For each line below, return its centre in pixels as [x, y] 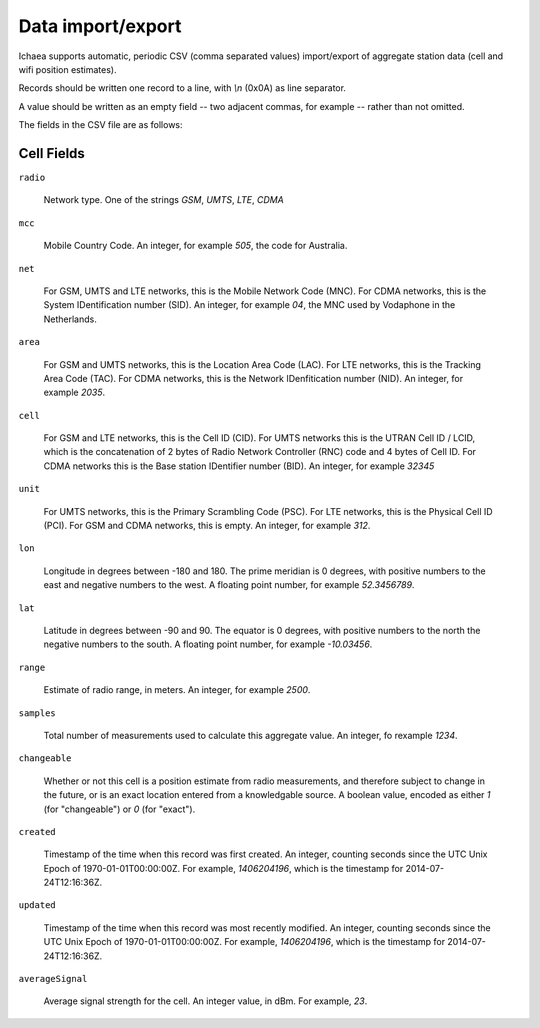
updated [37, 905]
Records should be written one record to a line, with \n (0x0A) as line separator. [182, 88]
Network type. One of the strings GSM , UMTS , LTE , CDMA [163, 200]
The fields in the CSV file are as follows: [101, 125]
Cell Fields [51, 153]
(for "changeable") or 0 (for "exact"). [119, 809]
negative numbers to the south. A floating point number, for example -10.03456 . [208, 644]
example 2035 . [74, 392]
